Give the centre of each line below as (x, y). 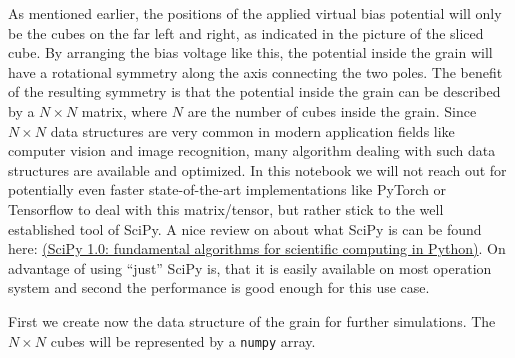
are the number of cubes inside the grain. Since (332, 110)
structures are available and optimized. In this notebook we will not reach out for (257, 169)
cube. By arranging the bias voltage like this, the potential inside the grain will (250, 52)
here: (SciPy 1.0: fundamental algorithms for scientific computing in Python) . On (257, 248)
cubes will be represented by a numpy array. (183, 340)
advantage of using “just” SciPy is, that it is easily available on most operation (250, 267)
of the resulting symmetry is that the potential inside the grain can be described (254, 91)
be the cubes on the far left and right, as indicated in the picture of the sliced (246, 32)
